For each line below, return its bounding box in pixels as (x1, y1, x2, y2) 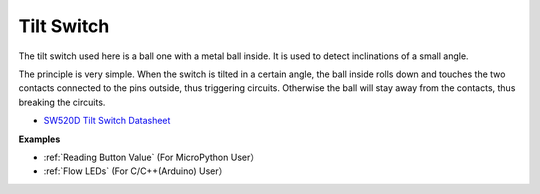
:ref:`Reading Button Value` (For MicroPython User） (43, 151, 260, 163)
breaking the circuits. (18, 96, 106, 108)
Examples (18, 133, 61, 145)
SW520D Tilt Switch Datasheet (43, 115, 171, 127)
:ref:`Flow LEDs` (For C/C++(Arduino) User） (43, 165, 228, 177)
